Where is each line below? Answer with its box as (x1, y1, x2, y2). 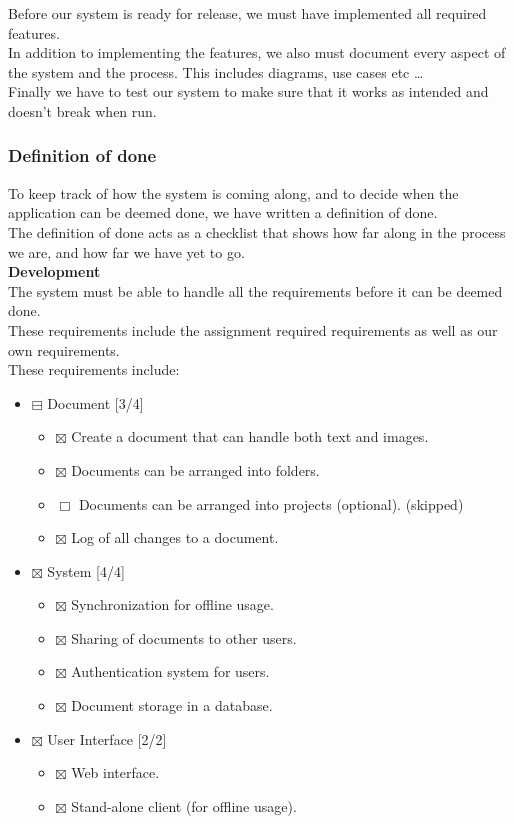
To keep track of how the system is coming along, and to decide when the (8, 182, 459, 203)
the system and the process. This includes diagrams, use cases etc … (8, 61, 424, 82)
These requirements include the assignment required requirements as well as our (8, 319, 498, 340)
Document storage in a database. (71, 695, 273, 716)
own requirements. (8, 339, 120, 360)
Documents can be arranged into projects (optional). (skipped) (78, 493, 464, 514)
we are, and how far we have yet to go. (8, 241, 245, 262)
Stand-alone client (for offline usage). (71, 795, 297, 816)
